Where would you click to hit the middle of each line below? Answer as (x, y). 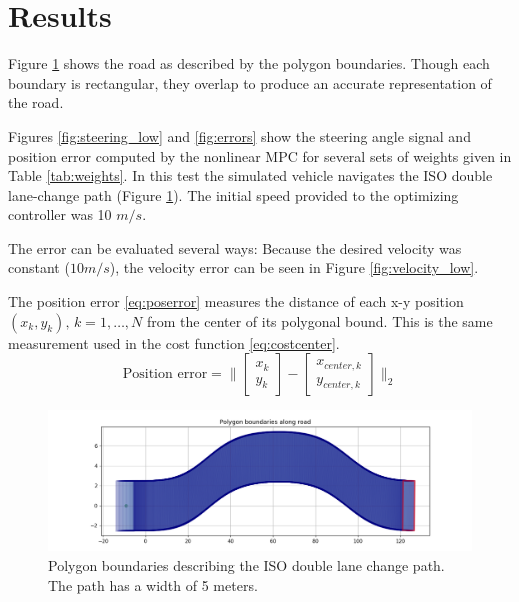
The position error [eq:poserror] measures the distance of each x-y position (236, 301)
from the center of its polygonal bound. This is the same (319, 320)
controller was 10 (60, 214)
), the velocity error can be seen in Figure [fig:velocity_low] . (294, 267)
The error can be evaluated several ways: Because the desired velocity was (235, 247)
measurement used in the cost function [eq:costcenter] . (174, 342)
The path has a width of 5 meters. (153, 584)
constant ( (39, 267)
